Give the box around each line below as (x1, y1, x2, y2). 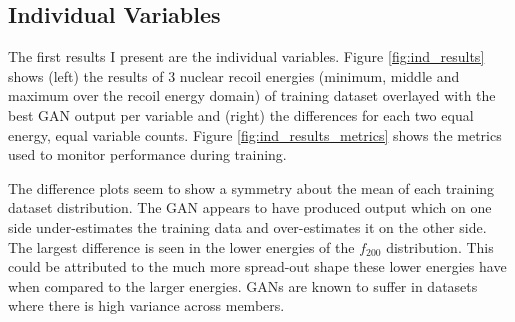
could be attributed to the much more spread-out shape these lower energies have (8, 256, 507, 277)
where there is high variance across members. (8, 295, 285, 316)
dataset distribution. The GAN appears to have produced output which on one (8, 197, 492, 218)
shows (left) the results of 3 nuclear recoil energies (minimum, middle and (8, 65, 460, 86)
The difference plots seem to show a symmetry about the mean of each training (8, 177, 495, 198)
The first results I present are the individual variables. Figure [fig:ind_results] (8, 46, 485, 67)
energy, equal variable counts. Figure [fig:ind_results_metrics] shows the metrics (8, 124, 502, 145)
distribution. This (386, 236, 494, 257)
